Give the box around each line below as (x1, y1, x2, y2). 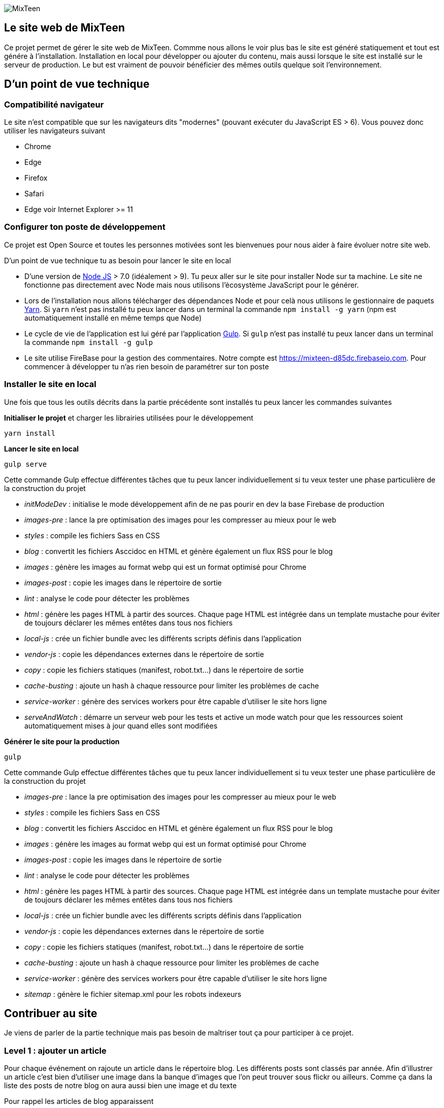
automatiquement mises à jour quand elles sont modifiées (24, 721, 218, 730)
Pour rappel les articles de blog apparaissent (4, 1097, 154, 1106)
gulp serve (4, 460, 47, 468)
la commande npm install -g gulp (24, 337, 153, 347)
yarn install (4, 429, 56, 437)
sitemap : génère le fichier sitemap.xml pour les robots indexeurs (24, 989, 242, 998)
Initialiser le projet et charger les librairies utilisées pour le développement (4, 413, 254, 422)
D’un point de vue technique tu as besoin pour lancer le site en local (4, 256, 231, 265)
